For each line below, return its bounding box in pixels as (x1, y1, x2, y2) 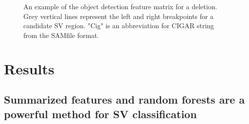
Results (4, 58, 54, 78)
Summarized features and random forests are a (4, 92, 245, 107)
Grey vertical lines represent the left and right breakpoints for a (23, 11, 214, 21)
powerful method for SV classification (4, 106, 197, 121)
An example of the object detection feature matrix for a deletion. (23, 1, 217, 11)
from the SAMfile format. (23, 30, 99, 40)
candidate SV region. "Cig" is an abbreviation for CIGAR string (23, 20, 214, 31)
